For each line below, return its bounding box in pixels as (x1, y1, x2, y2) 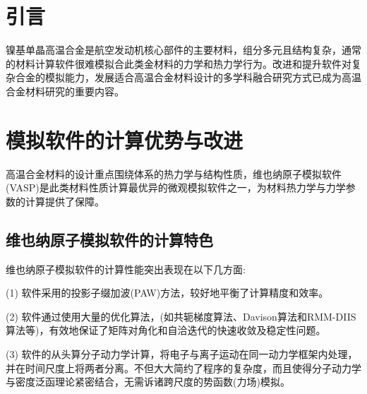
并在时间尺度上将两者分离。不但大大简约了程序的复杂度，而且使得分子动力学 (6, 360, 361, 375)
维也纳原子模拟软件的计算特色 (6, 228, 213, 250)
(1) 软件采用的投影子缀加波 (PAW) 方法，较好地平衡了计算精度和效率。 (6, 285, 329, 300)
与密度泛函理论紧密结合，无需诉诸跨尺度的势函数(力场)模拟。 (6, 374, 290, 389)
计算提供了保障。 (25, 193, 104, 208)
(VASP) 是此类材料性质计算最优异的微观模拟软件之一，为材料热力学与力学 (6, 180, 346, 195)
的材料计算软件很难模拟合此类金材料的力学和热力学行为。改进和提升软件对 (6, 56, 351, 71)
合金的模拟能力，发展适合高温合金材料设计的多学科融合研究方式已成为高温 (15, 70, 361, 85)
